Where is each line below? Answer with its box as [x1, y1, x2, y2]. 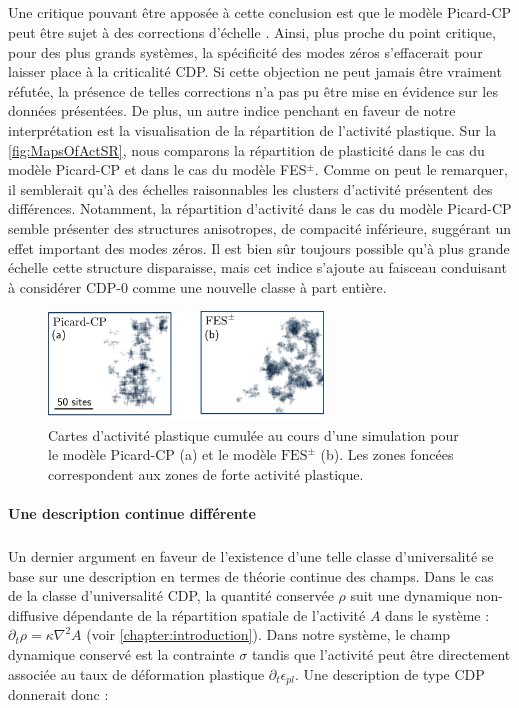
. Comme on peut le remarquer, [314, 159, 508, 180]
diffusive [8, 604, 59, 625]
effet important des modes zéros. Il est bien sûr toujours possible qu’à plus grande [8, 237, 510, 258]
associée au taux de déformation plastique [8, 663, 265, 684]
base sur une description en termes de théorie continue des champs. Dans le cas [8, 565, 494, 586]
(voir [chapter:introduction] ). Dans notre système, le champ [86, 624, 451, 645]
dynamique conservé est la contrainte [8, 643, 235, 664]
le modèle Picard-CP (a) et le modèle [48, 444, 277, 465]
